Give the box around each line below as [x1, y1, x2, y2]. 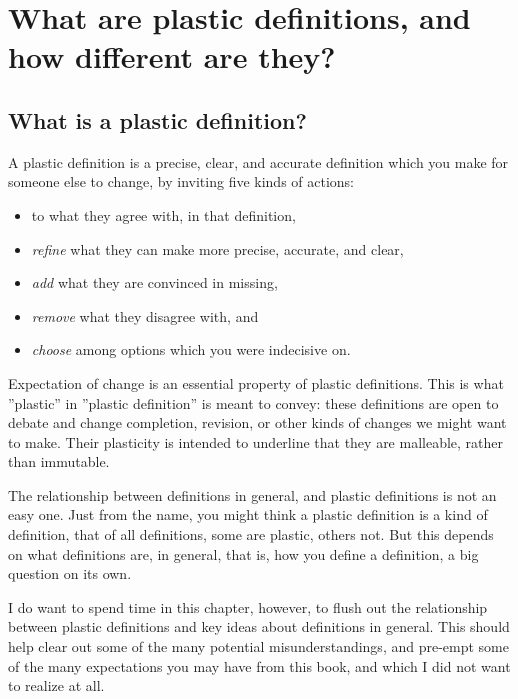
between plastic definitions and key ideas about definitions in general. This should [8, 616, 510, 637]
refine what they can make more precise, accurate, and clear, [31, 238, 404, 259]
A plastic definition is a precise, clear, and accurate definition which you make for [8, 151, 509, 172]
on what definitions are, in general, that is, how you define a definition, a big [8, 543, 479, 564]
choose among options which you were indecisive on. [31, 339, 351, 360]
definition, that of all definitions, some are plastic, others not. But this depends [8, 524, 494, 545]
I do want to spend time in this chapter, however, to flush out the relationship [8, 596, 488, 617]
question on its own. [8, 563, 132, 584]
